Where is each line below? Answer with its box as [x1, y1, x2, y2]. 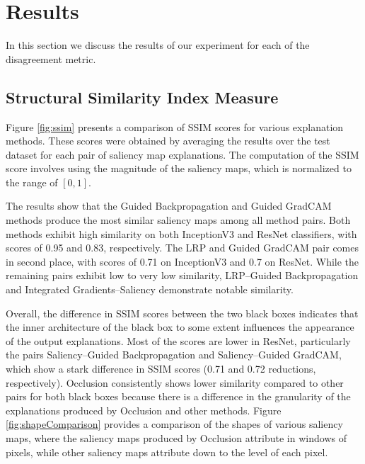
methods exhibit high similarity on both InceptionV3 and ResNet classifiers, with [6, 226, 357, 241]
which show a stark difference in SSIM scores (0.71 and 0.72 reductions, [6, 361, 316, 376]
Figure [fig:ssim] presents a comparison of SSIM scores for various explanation [6, 119, 344, 134]
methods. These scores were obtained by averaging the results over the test [6, 133, 330, 148]
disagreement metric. [6, 51, 96, 66]
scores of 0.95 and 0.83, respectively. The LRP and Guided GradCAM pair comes [6, 240, 359, 255]
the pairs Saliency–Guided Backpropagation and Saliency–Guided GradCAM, [6, 347, 342, 362]
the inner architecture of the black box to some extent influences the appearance [6, 319, 354, 334]
